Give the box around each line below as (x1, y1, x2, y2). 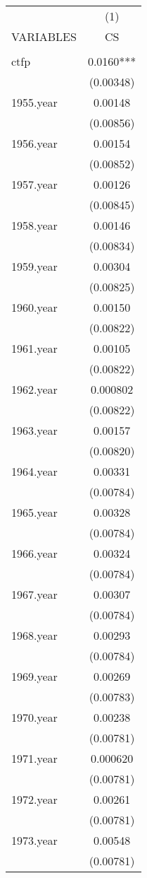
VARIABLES (11, 28, 77, 45)
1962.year (11, 381, 58, 397)
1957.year (11, 176, 58, 192)
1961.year (11, 340, 58, 356)
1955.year (11, 94, 58, 110)
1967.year (11, 586, 58, 602)
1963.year (11, 422, 58, 438)
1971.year (11, 750, 58, 766)
